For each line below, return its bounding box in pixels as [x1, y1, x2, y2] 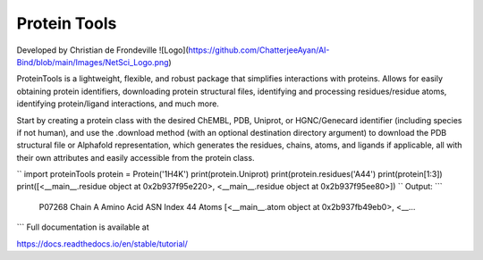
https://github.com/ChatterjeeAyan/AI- [188, 45, 330, 55]
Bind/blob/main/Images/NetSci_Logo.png [16, 56, 169, 67]
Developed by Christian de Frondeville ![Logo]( [16, 45, 190, 55]
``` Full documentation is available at [16, 222, 149, 232]
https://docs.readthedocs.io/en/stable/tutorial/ [16, 238, 188, 249]
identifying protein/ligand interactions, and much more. [16, 98, 219, 109]
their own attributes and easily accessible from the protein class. [16, 152, 255, 163]
